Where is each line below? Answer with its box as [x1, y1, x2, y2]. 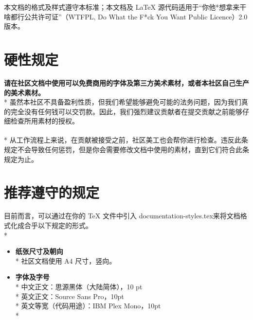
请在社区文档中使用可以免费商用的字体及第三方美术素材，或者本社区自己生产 [4, 77, 249, 88]
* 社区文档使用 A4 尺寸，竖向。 [15, 255, 116, 266]
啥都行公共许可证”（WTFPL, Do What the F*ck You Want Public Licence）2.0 [4, 11, 248, 21]
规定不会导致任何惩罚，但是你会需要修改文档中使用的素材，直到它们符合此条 [4, 144, 249, 155]
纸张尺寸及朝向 [15, 246, 63, 256]
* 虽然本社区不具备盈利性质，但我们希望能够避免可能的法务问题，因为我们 [4, 97, 241, 107]
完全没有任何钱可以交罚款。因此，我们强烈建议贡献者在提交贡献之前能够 [10, 106, 242, 116]
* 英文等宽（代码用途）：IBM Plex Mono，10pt [15, 301, 161, 311]
